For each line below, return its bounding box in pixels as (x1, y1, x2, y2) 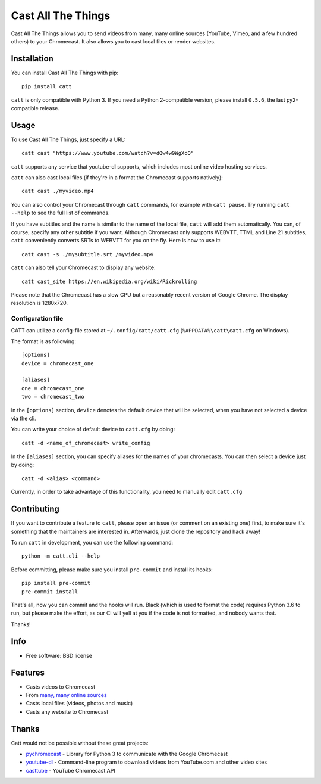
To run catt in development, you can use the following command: (11, 539, 174, 546)
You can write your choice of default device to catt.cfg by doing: (11, 426, 175, 433)
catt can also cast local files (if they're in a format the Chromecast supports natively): (11, 174, 223, 181)
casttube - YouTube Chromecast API (26, 767, 115, 774)
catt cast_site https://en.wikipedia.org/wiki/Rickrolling (21, 278, 197, 285)
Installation (11, 54, 53, 64)
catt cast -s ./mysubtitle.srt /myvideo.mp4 (21, 251, 154, 257)
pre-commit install (21, 588, 78, 595)
